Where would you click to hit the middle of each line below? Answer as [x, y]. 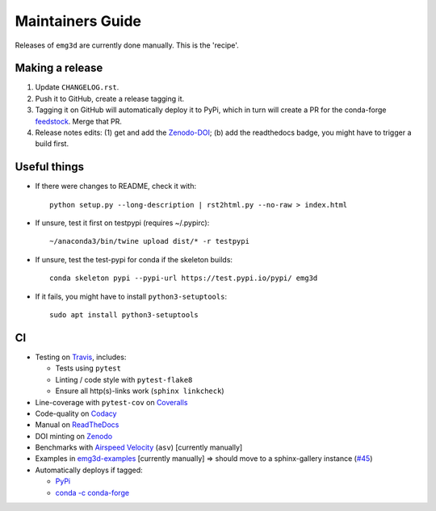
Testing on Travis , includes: [81, 357]
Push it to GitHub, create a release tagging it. [110, 98]
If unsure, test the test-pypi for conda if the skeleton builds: [134, 259]
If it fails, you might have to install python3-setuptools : [131, 296]
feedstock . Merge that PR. [79, 121]
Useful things [50, 167]
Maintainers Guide [78, 21]
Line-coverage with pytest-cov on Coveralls [111, 402]
